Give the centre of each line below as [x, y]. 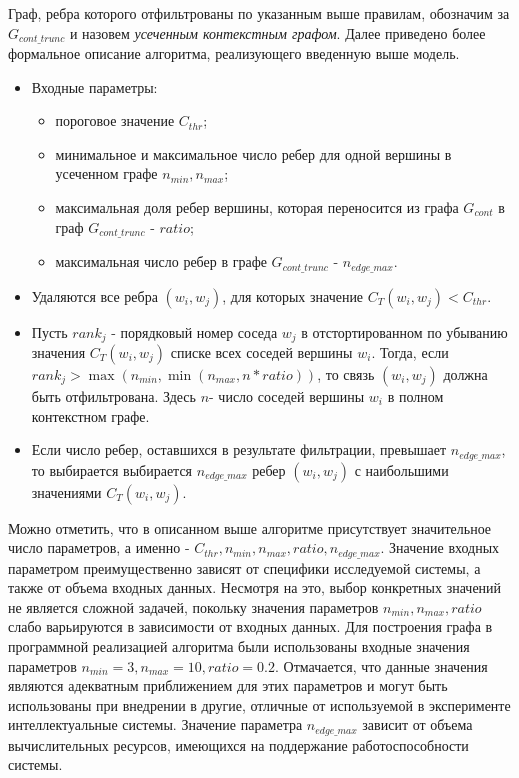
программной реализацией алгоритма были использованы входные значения [239, 646]
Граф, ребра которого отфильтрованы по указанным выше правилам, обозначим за [259, 13]
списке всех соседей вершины [261, 351]
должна [465, 373]
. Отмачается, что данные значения [381, 665]
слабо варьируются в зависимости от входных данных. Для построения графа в [250, 626]
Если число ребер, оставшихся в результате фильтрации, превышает [239, 449]
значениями [66, 491]
